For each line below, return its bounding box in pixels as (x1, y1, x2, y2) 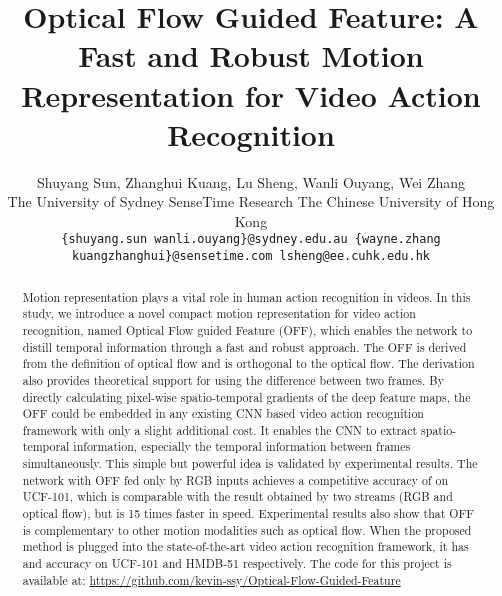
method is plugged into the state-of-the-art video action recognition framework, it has (22, 538, 469, 555)
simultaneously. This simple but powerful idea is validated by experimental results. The (22, 455, 478, 472)
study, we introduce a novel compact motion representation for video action (22, 305, 416, 322)
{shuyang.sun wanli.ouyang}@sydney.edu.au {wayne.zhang (61, 232, 441, 247)
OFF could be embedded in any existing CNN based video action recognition (22, 405, 424, 422)
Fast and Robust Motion (78, 35, 424, 76)
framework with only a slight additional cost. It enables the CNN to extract (22, 421, 418, 438)
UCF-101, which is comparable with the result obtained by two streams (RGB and (22, 488, 453, 505)
